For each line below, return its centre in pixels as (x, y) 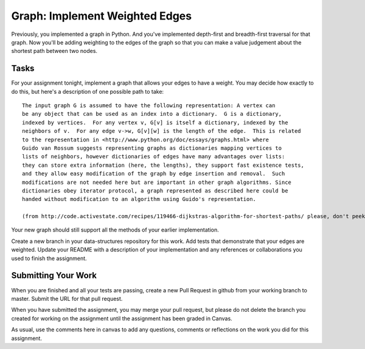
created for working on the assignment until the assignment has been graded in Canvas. (122, 318)
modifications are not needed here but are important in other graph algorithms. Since (157, 182)
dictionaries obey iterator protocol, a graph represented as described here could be (155, 191)
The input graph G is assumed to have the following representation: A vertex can (149, 106)
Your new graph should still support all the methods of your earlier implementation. (115, 230)
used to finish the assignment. (49, 258)
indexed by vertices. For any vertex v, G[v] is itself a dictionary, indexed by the (155, 122)
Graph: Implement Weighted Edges (101, 16)
